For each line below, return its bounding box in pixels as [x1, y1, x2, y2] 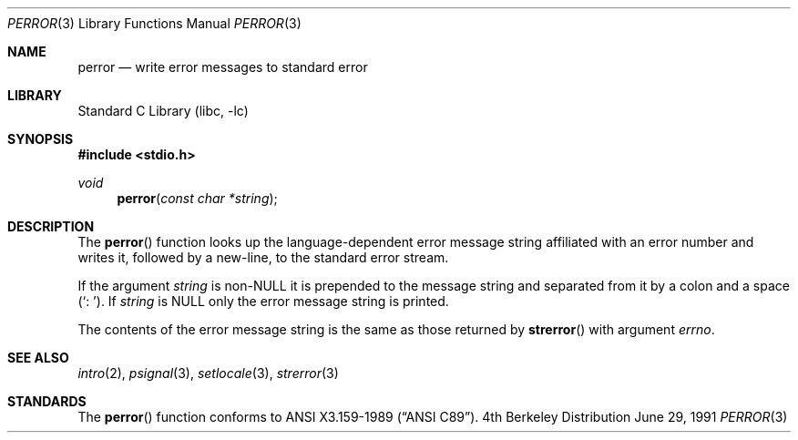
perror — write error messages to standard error [77, 59, 368, 75]
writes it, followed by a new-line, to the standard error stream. [77, 250, 449, 265]
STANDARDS [7, 394, 87, 409]
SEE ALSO [7, 350, 69, 365]
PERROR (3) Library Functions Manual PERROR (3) [7, 15, 302, 31]
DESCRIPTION [7, 219, 95, 234]
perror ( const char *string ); [117, 190, 278, 206]
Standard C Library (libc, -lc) [77, 103, 249, 118]
